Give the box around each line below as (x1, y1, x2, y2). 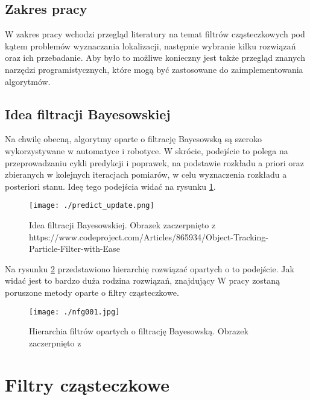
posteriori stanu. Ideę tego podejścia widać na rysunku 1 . (5, 180, 216, 192)
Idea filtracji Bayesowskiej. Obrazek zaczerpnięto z (29, 219, 216, 231)
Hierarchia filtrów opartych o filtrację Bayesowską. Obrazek (29, 325, 248, 337)
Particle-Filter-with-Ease (29, 242, 120, 255)
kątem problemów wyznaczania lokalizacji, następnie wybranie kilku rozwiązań (5, 39, 296, 52)
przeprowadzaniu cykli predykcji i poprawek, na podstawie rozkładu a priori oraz (5, 156, 304, 169)
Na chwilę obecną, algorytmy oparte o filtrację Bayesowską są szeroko (5, 133, 262, 145)
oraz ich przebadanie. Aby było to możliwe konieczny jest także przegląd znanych (5, 51, 305, 64)
